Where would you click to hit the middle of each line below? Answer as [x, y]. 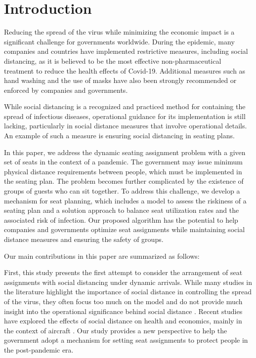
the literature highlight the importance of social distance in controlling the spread [128, 292]
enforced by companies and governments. [66, 90]
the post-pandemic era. [39, 349]
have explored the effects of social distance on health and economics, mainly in [123, 321]
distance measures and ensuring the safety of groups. [84, 239]
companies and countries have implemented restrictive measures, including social [126, 51]
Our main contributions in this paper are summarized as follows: [102, 256]
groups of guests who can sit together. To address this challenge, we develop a [122, 191]
